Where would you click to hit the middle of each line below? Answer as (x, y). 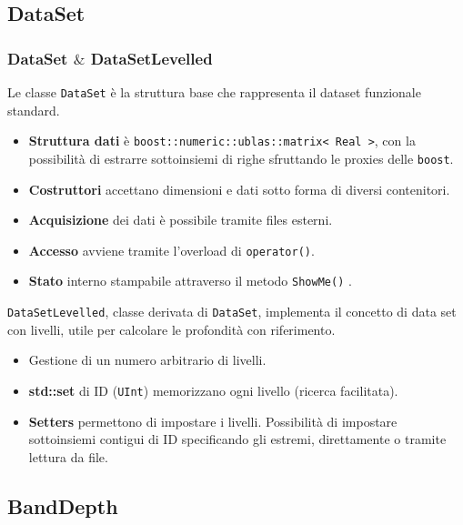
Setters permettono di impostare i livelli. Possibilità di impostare (213, 421)
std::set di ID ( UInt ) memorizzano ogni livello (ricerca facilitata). (213, 390)
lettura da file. (68, 456)
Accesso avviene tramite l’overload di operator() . (171, 250)
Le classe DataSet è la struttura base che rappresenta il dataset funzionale (214, 92)
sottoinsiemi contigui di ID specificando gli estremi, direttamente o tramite (237, 439)
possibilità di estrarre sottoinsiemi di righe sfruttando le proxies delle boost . (241, 158)
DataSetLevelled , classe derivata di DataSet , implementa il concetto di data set (232, 312)
